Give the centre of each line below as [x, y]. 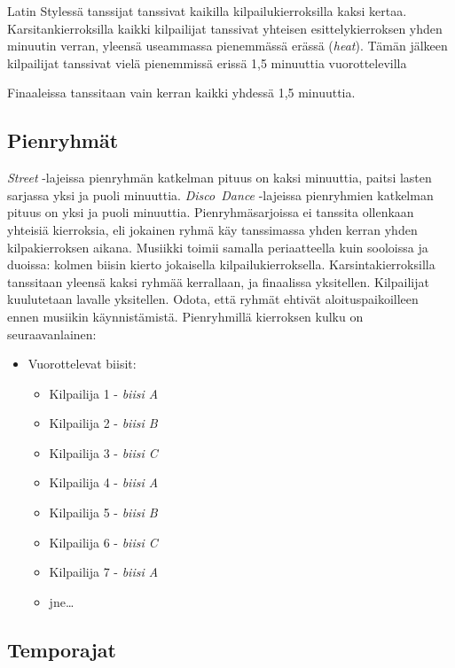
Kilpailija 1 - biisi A [104, 393]
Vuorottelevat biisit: [82, 364]
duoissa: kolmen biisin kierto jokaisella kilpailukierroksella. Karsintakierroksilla [221, 264]
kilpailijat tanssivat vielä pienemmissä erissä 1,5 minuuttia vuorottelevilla [207, 62]
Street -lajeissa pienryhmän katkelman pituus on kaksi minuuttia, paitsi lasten [220, 178]
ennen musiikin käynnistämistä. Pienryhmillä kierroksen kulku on [185, 316]
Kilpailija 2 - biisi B [103, 423]
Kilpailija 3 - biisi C [103, 452]
